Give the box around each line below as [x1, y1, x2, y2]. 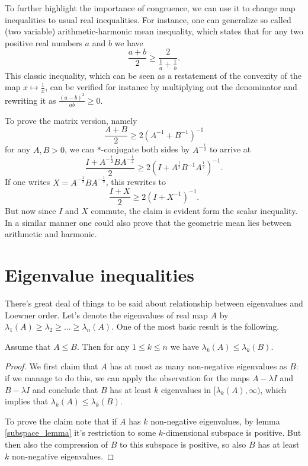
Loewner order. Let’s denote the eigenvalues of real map [5, 308, 208, 321]
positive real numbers [5, 36, 82, 49]
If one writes [5, 175, 50, 188]
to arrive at [209, 143, 251, 155]
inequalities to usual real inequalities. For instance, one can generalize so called [5, 13, 291, 25]
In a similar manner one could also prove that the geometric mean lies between [5, 216, 291, 228]
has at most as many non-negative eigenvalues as [110, 360, 287, 372]
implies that [5, 395, 49, 407]
